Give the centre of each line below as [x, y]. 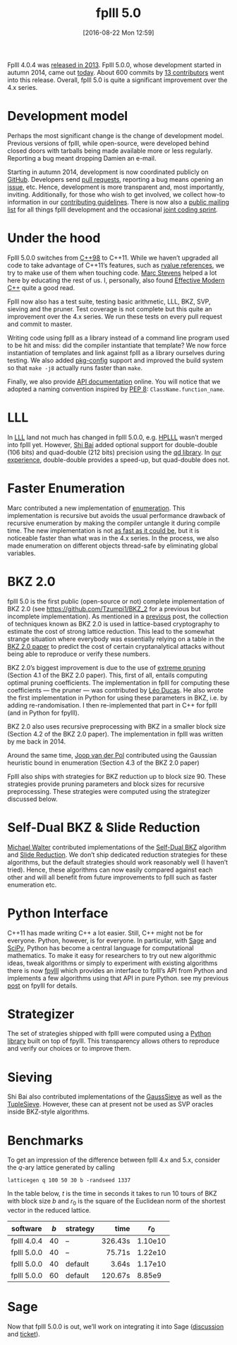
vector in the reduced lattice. [49, 1211]
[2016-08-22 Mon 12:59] [119, 33]
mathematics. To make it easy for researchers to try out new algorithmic [112, 955]
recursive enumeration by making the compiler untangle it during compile [114, 523]
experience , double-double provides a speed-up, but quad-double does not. [119, 460]
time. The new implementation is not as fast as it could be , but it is [103, 530]
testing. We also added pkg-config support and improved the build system [115, 360]
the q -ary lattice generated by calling [61, 1167]
